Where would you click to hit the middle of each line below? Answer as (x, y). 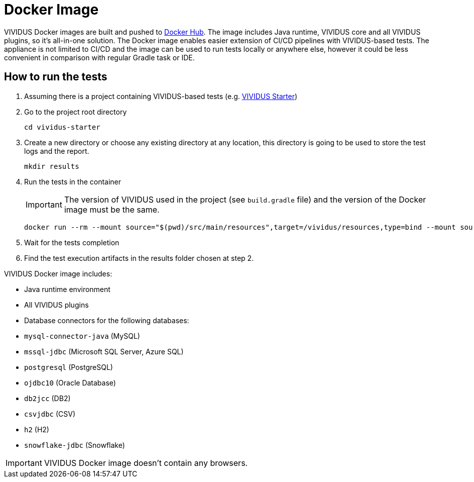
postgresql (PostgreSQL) (69, 367)
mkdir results (52, 166)
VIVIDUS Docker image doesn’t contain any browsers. (146, 463)
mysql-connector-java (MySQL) (82, 336)
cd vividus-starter (62, 127)
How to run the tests (56, 77)
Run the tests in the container (73, 181)
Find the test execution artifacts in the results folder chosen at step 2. (139, 258)
